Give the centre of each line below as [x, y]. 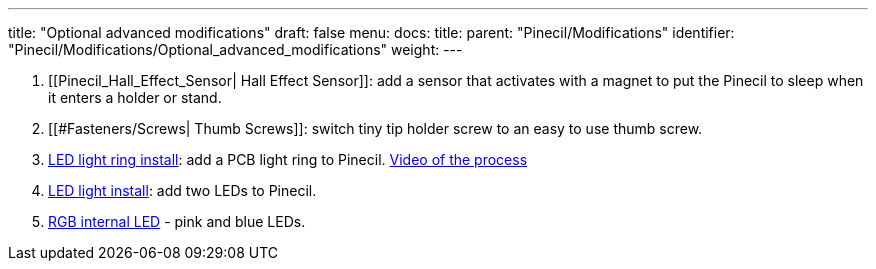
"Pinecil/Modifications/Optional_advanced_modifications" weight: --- [235, 49]
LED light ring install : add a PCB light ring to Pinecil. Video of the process [288, 159]
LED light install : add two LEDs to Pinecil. [182, 190]
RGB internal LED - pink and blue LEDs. [177, 221]
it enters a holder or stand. [135, 97]
